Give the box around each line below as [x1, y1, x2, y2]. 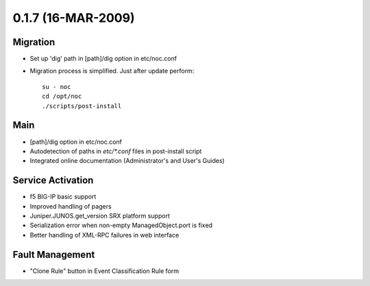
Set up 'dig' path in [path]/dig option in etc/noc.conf [29, 55, 177, 63]
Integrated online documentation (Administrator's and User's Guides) [29, 157, 225, 165]
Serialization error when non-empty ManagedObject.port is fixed [29, 221, 212, 229]
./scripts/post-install [42, 102, 122, 109]
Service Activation [12, 174, 94, 186]
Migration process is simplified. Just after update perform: [29, 67, 195, 75]
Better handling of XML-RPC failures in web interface [29, 231, 180, 239]
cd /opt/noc [42, 92, 82, 101]
